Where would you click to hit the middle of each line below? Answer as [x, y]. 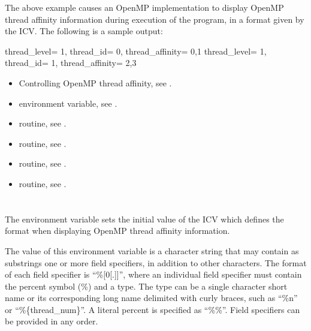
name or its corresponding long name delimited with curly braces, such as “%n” [151, 298]
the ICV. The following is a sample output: [84, 31]
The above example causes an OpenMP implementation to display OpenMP [144, 7]
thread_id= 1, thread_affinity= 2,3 [71, 63]
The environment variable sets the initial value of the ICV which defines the [144, 219]
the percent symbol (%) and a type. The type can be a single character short [146, 286]
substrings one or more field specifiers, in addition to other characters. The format [156, 262]
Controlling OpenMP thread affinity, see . [95, 82]
